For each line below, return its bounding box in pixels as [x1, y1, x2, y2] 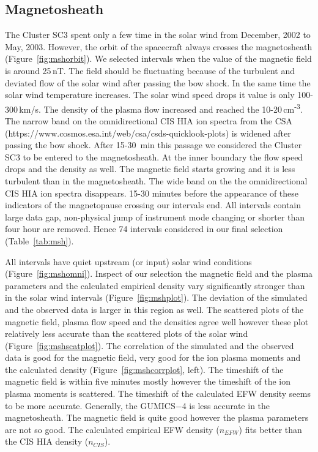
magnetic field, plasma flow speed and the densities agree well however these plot [5, 315, 309, 328]
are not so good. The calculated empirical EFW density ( [5, 423, 220, 435]
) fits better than [239, 423, 302, 435]
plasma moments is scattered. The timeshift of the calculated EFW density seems [5, 387, 311, 400]
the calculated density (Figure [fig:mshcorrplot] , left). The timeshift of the [5, 363, 284, 375]
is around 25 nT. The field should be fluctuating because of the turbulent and [5, 64, 295, 77]
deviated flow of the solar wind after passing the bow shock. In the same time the [5, 76, 311, 89]
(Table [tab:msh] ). [5, 234, 74, 247]
